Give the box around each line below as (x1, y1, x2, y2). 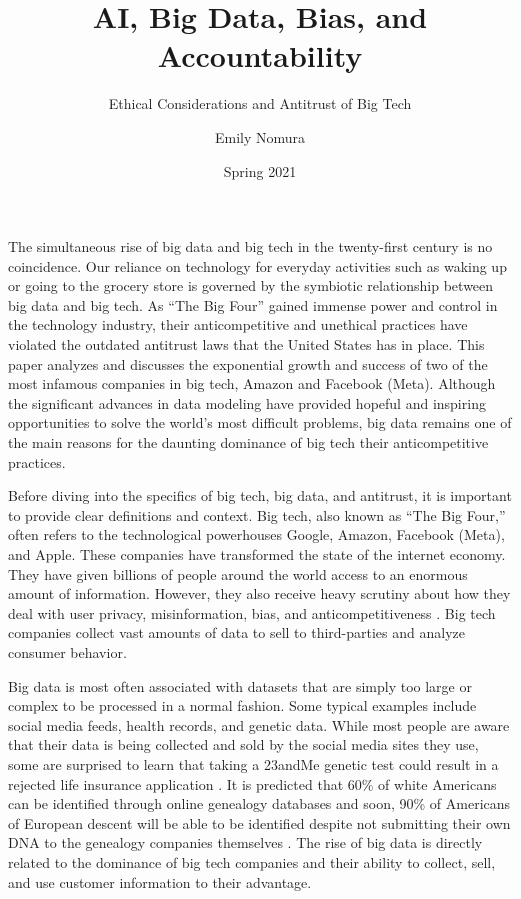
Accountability (157, 35, 363, 76)
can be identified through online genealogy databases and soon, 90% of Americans (8, 793, 511, 814)
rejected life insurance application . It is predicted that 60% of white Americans (8, 773, 497, 794)
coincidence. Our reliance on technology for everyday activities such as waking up (8, 255, 507, 276)
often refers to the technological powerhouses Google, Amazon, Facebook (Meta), (8, 524, 505, 545)
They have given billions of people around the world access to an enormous (8, 563, 468, 584)
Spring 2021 (223, 160, 297, 181)
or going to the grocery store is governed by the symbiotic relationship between (8, 275, 494, 296)
